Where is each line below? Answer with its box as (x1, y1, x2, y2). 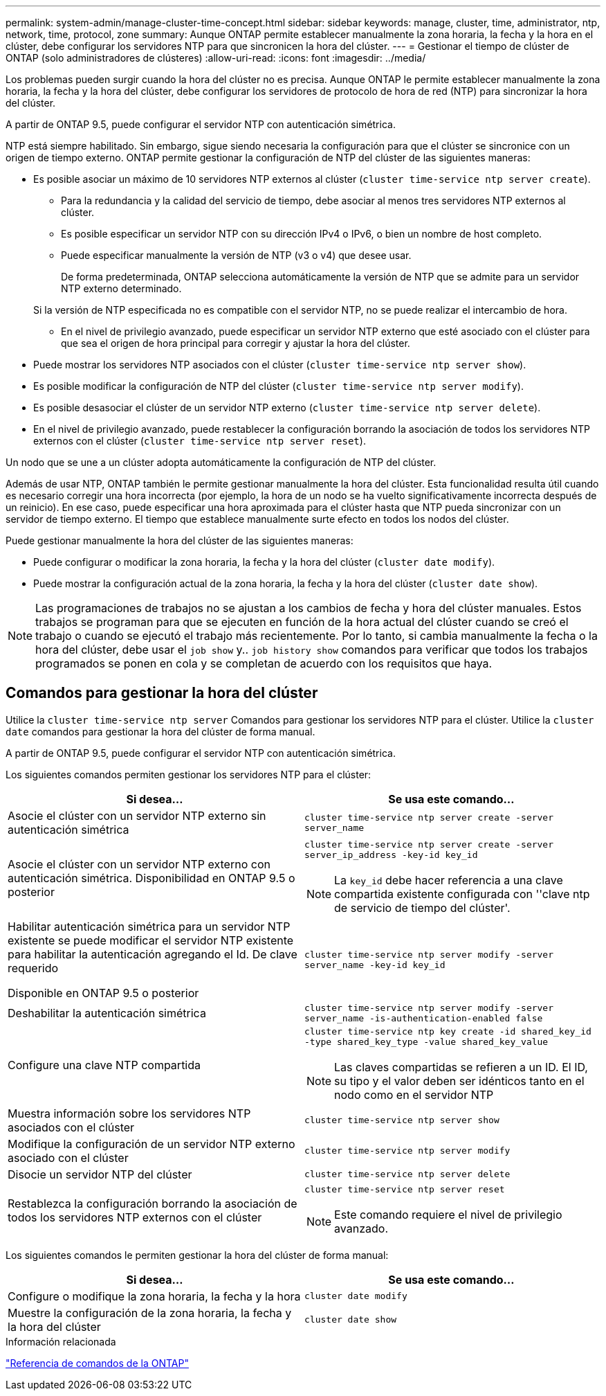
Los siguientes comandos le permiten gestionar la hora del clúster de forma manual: (6, 1249, 389, 1261)
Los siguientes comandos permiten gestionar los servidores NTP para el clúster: (6, 768, 371, 780)
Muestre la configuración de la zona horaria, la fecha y (8, 1305, 292, 1320)
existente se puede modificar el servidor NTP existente (8, 933, 294, 947)
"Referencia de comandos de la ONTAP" (6, 1357, 189, 1369)
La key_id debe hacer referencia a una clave (334, 872, 563, 887)
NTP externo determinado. (61, 283, 182, 294)
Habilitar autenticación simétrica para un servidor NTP (8, 919, 291, 933)
